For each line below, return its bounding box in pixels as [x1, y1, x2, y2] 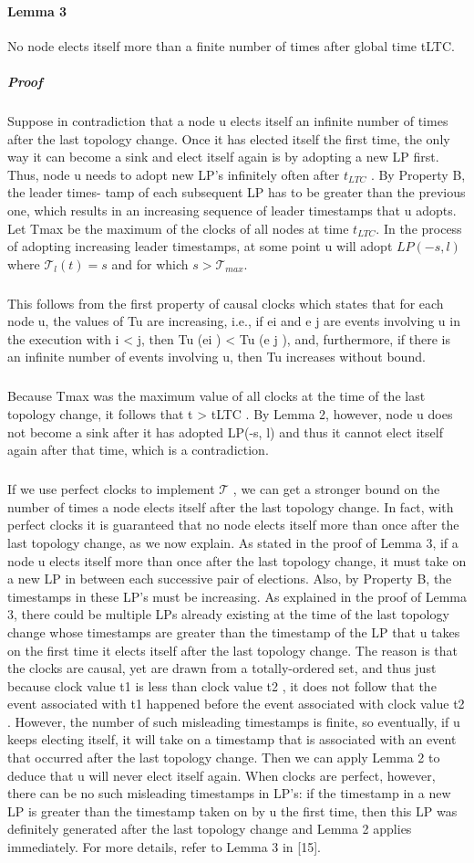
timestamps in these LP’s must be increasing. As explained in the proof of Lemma [7, 586, 467, 605]
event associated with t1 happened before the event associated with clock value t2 [7, 694, 465, 713]
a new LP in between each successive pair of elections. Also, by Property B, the [7, 569, 452, 588]
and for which [111, 254, 189, 273]
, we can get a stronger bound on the [232, 479, 440, 499]
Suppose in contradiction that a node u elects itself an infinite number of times [7, 111, 448, 130]
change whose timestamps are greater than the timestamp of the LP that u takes [7, 622, 460, 641]
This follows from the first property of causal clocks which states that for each [7, 293, 444, 312]
